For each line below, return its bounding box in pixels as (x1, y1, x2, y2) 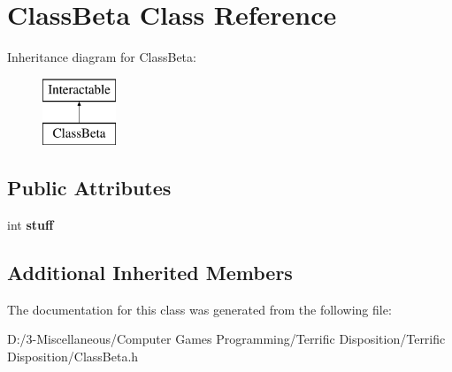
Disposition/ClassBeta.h (7, 347, 139, 366)
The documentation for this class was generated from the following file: (7, 300, 392, 318)
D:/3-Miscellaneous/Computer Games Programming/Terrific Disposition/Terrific (7, 330, 446, 348)
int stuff (7, 216, 54, 234)
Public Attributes (7, 174, 172, 201)
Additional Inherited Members (7, 259, 293, 286)
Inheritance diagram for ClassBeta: (7, 48, 196, 66)
